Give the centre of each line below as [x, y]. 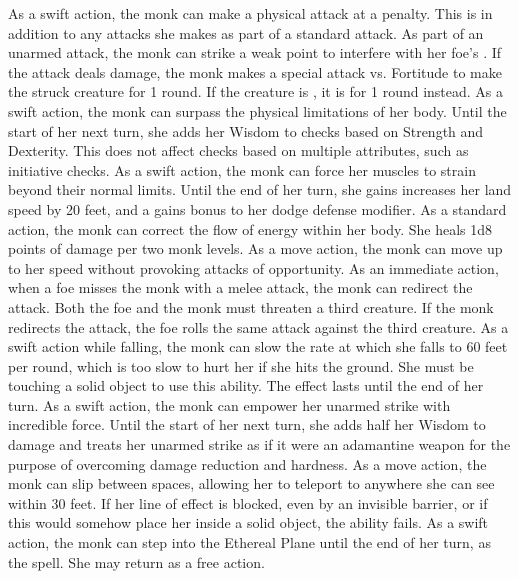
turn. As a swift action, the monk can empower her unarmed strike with [229, 404]
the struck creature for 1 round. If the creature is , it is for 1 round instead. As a [256, 91]
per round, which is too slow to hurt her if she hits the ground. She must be [241, 365]
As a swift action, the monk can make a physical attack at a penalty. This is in [250, 13]
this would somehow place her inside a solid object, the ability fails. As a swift [248, 522]
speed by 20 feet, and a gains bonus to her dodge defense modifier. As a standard [257, 208]
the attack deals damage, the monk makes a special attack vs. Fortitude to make [255, 71]
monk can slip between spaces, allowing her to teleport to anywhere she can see [251, 483]
